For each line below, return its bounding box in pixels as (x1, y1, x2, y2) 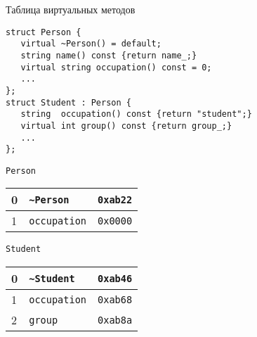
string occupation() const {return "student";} (20, 109, 252, 120)
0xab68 (98, 293, 133, 305)
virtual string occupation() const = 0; (20, 62, 212, 72)
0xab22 (98, 193, 133, 205)
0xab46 (98, 272, 133, 284)
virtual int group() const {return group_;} (20, 120, 232, 131)
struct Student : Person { (6, 97, 131, 108)
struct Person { (6, 27, 81, 37)
